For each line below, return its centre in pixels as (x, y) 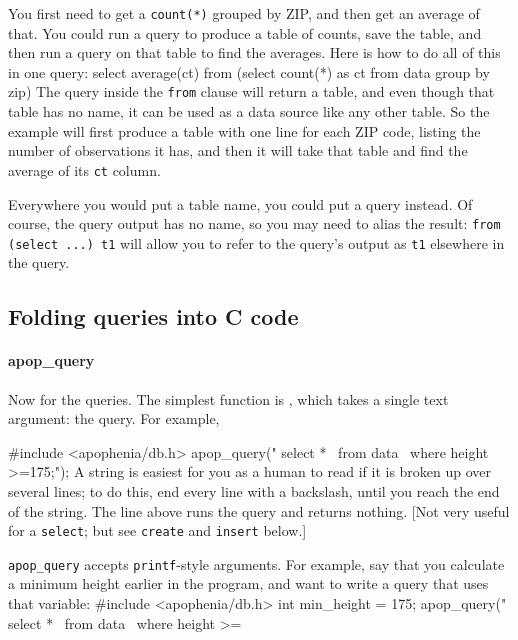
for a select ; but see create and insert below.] (157, 530)
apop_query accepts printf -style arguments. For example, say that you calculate (256, 563)
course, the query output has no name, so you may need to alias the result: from (254, 223)
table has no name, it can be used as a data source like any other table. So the (249, 111)
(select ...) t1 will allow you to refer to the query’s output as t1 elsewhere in (256, 242)
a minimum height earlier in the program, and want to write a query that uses (248, 583)
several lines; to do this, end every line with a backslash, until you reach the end (254, 490)
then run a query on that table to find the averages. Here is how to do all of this (254, 52)
